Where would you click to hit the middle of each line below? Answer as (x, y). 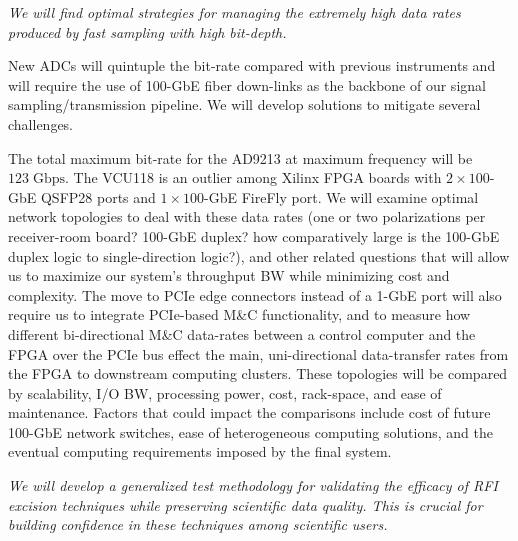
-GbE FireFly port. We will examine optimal (341, 196)
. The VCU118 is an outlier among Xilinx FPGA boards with (253, 177)
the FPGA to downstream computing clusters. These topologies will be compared (258, 373)
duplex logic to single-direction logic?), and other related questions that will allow (259, 255)
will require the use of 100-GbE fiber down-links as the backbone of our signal (247, 84)
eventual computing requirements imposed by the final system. (200, 451)
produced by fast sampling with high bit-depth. (147, 31)
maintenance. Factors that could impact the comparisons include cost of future (249, 412)
